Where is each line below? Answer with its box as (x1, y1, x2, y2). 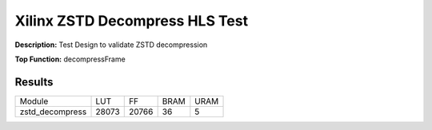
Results (14, 75, 54, 89)
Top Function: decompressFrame (14, 54, 126, 64)
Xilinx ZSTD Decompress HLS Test (14, 12, 248, 30)
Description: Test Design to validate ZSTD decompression (14, 40, 208, 49)
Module (19, 96, 49, 107)
